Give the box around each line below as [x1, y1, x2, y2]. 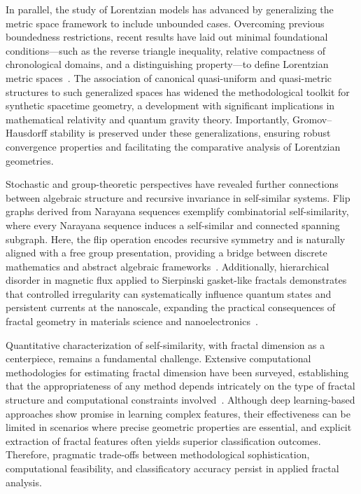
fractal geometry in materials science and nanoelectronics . [6, 314, 258, 329]
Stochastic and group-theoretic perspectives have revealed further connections [6, 177, 339, 191]
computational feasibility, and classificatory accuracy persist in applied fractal [6, 461, 339, 475]
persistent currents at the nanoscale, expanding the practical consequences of [6, 300, 336, 315]
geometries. [6, 153, 54, 167]
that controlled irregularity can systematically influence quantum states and [6, 286, 332, 301]
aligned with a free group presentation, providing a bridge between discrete [6, 245, 327, 260]
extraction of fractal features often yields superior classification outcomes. [6, 433, 321, 448]
